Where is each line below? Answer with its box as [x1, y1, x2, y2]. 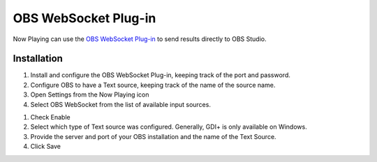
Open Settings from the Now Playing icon [30, 90, 149, 99]
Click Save [30, 143, 61, 151]
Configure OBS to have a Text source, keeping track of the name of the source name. [30, 81, 276, 89]
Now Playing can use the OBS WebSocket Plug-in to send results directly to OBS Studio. [13, 35, 267, 43]
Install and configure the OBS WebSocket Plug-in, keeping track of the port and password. [30, 71, 291, 79]
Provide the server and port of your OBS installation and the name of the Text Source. [30, 132, 276, 140]
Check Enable [30, 113, 71, 122]
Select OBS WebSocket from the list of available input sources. [30, 100, 211, 108]
